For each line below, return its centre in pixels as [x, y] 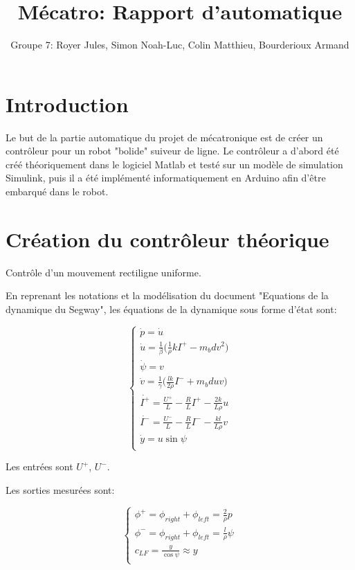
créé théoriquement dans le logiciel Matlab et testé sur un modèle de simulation [174, 164]
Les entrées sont [39, 466]
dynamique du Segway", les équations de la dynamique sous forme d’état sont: [171, 309]
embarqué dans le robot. [57, 192]
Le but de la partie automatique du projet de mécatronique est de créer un [164, 137]
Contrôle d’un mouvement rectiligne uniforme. [103, 272]
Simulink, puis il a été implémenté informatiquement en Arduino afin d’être [166, 178]
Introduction [67, 104]
